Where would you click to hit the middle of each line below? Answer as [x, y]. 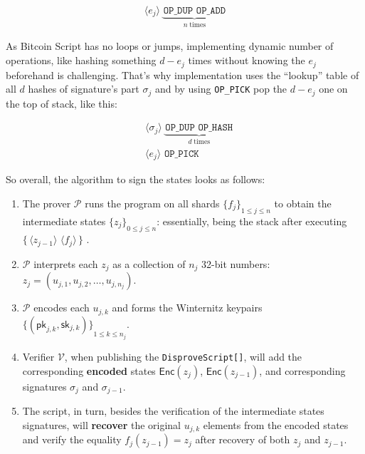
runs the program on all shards [152, 203]
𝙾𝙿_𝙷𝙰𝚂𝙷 [216, 128]
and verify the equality [72, 439]
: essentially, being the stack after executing [252, 221]
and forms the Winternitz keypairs [187, 308]
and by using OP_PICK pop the [221, 89]
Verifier [38, 356]
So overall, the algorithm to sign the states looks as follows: [136, 179]
